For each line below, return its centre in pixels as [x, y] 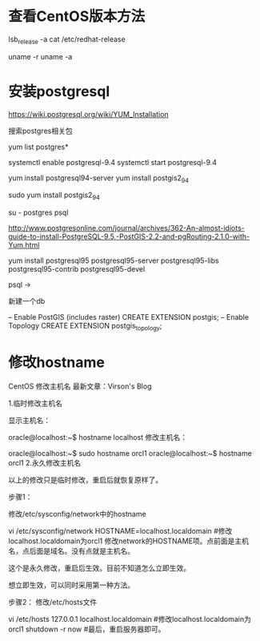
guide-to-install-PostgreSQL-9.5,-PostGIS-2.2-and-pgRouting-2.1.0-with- [129, 236]
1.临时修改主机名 [35, 403]
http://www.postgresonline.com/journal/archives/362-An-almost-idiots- [127, 228]
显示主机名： [29, 420]
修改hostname [57, 363]
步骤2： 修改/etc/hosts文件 [53, 602]
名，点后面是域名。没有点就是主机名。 [71, 551]
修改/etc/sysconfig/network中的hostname [77, 514]
